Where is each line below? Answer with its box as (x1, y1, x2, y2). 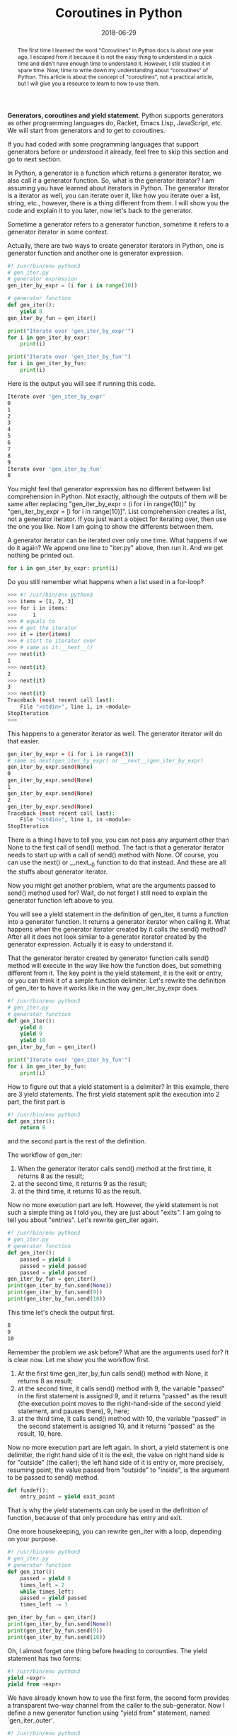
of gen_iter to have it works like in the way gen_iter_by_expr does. (7, 984, 199, 993)
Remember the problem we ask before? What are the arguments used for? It (7, 1347, 229, 1357)
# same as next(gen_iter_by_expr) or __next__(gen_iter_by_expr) (7, 757, 204, 764)
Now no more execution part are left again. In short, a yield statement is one (7, 1443, 229, 1451)
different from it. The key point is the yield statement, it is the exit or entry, (7, 969, 224, 978)
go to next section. (7, 154, 62, 164)
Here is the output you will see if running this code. (7, 379, 156, 387)
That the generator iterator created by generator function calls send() (7, 954, 209, 962)
